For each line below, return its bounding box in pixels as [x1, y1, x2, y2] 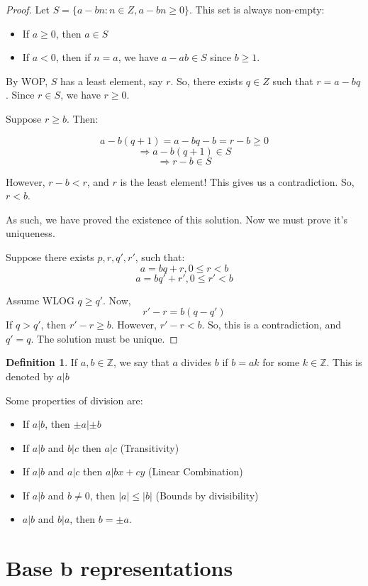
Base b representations [6, 553, 233, 582]
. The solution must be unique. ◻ [30, 331, 178, 345]
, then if [55, 50, 91, 65]
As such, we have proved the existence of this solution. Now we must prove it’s [6, 211, 347, 226]
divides [181, 355, 212, 370]
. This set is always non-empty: [189, 2, 325, 16]
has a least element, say [60, 73, 163, 88]
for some [262, 355, 300, 370]
